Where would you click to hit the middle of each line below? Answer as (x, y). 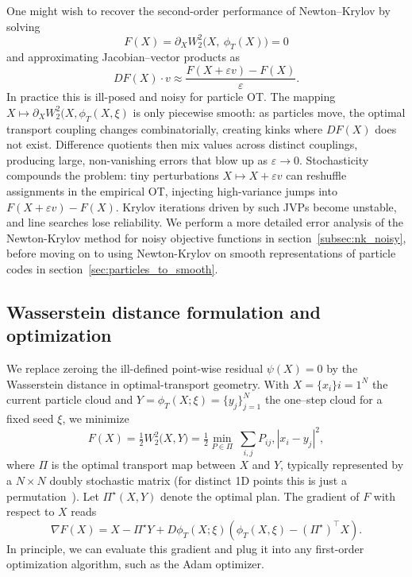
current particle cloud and (70, 399)
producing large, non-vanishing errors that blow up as (137, 159)
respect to (31, 511)
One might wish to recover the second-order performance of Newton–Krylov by (198, 10)
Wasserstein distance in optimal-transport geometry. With (148, 383)
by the (342, 368)
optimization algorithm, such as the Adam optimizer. (135, 564)
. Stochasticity (334, 159)
